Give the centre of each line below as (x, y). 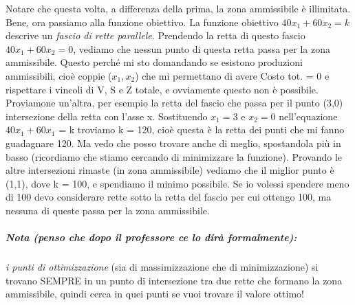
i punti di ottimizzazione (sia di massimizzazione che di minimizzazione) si (162, 267)
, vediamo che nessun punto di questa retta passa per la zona (202, 48)
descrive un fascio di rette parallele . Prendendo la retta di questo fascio (155, 35)
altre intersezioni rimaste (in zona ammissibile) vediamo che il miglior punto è (170, 170)
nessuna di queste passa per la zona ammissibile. (108, 210)
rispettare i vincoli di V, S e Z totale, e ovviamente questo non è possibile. (162, 89)
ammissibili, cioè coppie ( (59, 75)
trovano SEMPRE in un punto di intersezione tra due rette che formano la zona (174, 280)
